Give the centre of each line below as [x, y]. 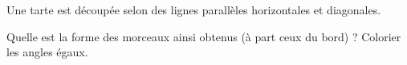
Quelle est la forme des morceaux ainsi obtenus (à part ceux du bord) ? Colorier [204, 36]
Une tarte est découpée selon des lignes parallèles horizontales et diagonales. [194, 10]
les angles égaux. [47, 52]
